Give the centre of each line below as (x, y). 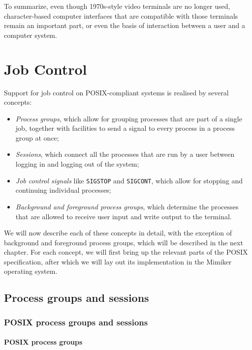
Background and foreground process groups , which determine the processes (127, 206)
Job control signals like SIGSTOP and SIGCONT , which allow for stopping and (129, 180)
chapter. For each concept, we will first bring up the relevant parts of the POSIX (126, 252)
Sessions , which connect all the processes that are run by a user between (125, 154)
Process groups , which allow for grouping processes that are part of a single (129, 118)
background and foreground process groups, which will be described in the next (124, 242)
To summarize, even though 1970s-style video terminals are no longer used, (117, 6)
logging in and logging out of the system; (77, 164)
